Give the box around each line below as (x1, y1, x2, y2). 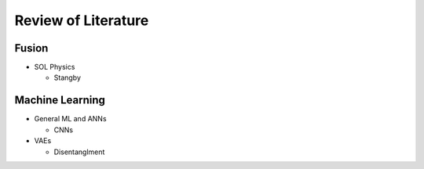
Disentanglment (53, 147, 105, 156)
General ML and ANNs (34, 114, 107, 124)
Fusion (14, 41, 49, 55)
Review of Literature (14, 12, 149, 29)
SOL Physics (34, 63, 75, 72)
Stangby (53, 73, 82, 82)
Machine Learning (14, 94, 106, 107)
